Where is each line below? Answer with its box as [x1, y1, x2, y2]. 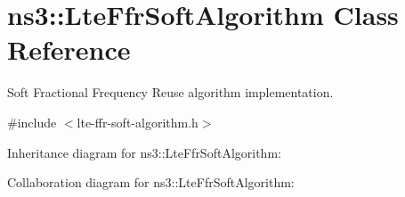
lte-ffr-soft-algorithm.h [77, 112, 198, 131]
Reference [7, 31, 131, 68]
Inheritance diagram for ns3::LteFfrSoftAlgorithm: [7, 143, 281, 161]
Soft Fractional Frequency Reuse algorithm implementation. [7, 83, 334, 102]
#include [7, 112, 57, 131]
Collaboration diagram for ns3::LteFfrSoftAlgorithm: [7, 173, 295, 192]
